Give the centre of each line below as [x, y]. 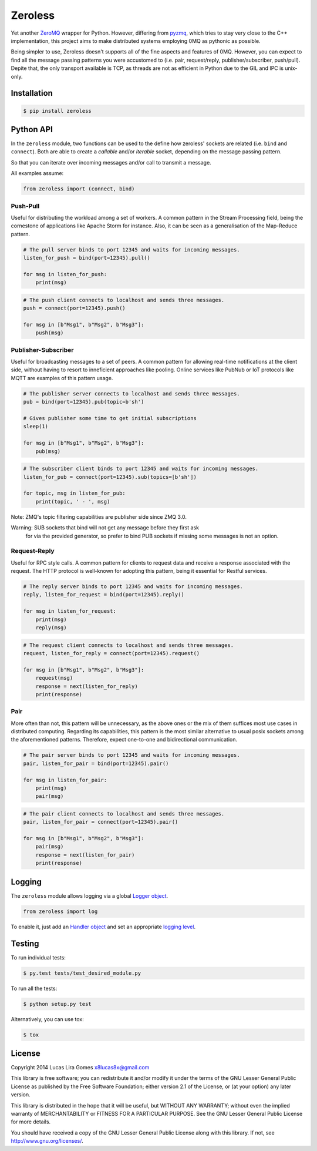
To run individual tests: [38, 957]
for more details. [31, 1122]
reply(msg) [51, 627]
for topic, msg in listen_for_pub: [74, 493]
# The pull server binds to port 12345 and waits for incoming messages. [131, 249]
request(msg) [54, 678]
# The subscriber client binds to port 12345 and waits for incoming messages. [141, 469]
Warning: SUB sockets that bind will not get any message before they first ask [105, 528]
